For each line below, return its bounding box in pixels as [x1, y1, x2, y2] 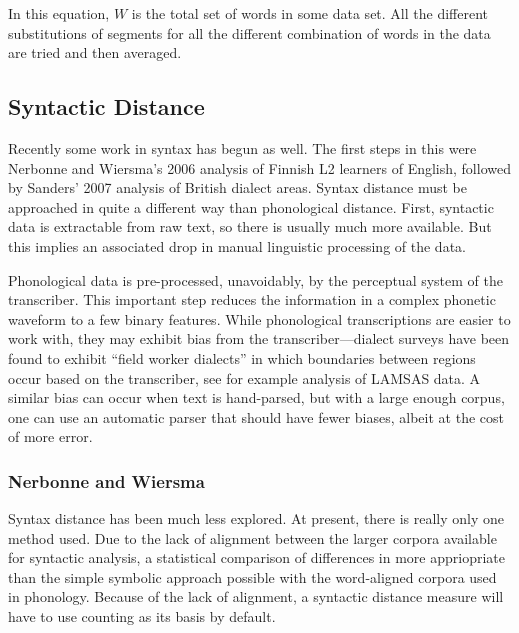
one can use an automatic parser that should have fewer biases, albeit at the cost [8, 406, 504, 427]
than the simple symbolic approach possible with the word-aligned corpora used [8, 566, 497, 587]
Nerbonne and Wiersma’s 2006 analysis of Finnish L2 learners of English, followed [8, 157, 511, 178]
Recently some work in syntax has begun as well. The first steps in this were [8, 137, 477, 158]
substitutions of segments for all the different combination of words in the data [8, 22, 491, 43]
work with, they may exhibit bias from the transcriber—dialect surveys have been [8, 328, 510, 349]
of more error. [8, 426, 93, 447]
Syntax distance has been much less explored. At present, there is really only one [8, 508, 505, 529]
